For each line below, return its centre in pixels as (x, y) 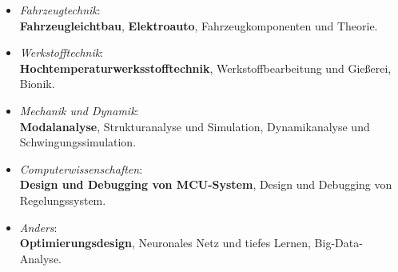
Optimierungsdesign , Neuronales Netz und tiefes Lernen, (165, 243)
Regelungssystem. (63, 200)
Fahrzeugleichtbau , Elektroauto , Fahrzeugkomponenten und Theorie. (199, 25)
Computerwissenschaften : (81, 168)
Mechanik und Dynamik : (79, 110)
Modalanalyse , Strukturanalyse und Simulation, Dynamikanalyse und (195, 126)
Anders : (38, 227)
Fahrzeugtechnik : (60, 10)
